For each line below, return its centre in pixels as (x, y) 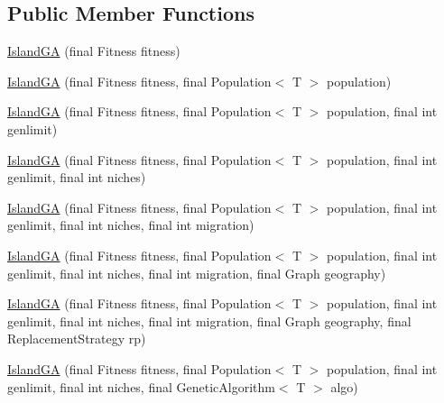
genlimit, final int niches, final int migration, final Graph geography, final (209, 321)
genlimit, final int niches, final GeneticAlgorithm (141, 386)
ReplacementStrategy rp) (77, 339)
